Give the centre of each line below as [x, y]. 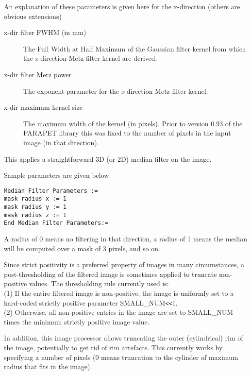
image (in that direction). [61, 142]
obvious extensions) [33, 16]
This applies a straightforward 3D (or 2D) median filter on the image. [108, 159]
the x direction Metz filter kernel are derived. [90, 58]
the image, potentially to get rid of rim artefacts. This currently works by [113, 347]
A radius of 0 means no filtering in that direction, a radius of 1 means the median [125, 239]
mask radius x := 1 [35, 199]
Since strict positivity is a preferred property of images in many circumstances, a [124, 264]
